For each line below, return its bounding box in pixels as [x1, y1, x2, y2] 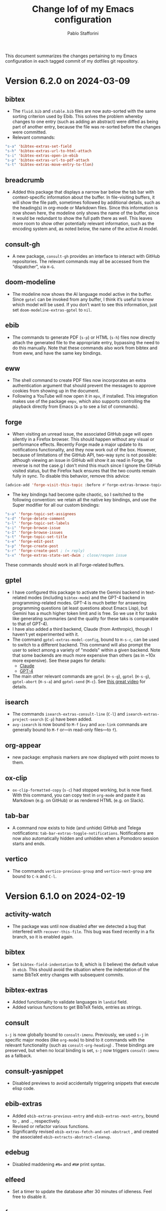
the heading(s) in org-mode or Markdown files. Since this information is [12, 205, 158, 211]
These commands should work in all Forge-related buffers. [5, 562, 125, 567]
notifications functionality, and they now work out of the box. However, [12, 447, 157, 453]
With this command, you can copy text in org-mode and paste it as [12, 792, 146, 798]
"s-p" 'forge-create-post [5, 544, 58, 549]
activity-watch [5, 910, 51, 919]
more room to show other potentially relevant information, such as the [12, 221, 155, 227]
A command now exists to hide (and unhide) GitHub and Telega [12, 825, 141, 831]
